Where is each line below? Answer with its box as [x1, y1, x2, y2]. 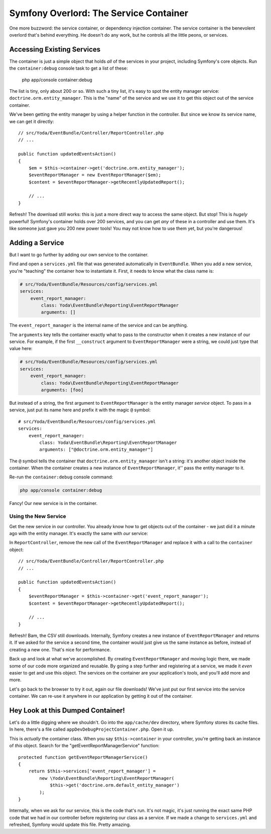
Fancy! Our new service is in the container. [9, 501, 98, 507]
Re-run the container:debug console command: [9, 474, 113, 480]
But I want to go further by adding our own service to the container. [9, 251, 149, 258]
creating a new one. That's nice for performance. [9, 646, 111, 652]
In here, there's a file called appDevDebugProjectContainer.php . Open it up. [9, 726, 174, 732]
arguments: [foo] [41, 387, 84, 393]
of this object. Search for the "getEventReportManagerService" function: [9, 743, 160, 749]
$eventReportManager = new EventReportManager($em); [28, 172, 162, 178]
